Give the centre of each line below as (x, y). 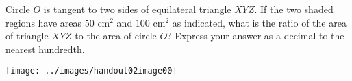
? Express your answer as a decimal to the (256, 36)
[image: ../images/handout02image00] (91, 71)
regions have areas (44, 22)
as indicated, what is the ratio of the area (259, 22)
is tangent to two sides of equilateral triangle (137, 9)
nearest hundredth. (45, 49)
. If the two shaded (294, 9)
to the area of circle (116, 36)
